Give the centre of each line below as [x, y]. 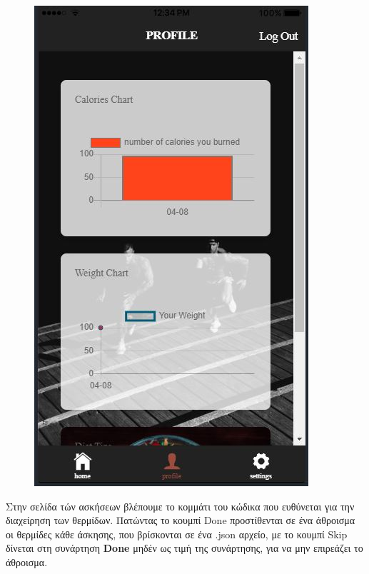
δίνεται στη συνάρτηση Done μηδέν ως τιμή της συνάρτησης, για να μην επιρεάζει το [184, 548]
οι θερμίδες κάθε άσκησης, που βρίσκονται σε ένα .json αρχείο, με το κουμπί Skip [177, 534]
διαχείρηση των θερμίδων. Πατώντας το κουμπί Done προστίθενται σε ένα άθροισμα [181, 520]
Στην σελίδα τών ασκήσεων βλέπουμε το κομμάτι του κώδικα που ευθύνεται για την [180, 506]
